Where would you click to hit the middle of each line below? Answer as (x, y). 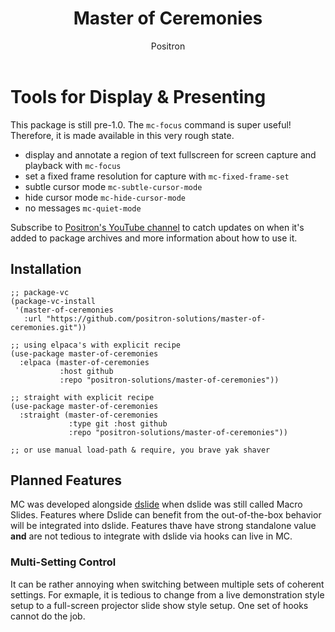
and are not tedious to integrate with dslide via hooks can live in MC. (151, 536)
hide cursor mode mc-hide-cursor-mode (105, 197)
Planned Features (66, 480)
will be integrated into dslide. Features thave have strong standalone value (163, 526)
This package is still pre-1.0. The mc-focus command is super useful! (151, 124)
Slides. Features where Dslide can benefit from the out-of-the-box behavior (166, 515)
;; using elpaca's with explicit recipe (96, 345)
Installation (46, 269)
